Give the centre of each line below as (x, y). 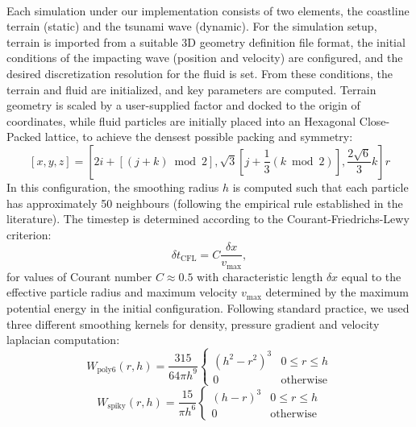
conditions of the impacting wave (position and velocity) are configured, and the (205, 58)
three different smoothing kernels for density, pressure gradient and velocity (193, 323)
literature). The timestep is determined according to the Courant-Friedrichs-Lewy (208, 219)
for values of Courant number (79, 276)
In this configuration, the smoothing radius (113, 187)
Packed (24, 137)
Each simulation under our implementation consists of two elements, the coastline (208, 10)
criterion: (29, 234)
